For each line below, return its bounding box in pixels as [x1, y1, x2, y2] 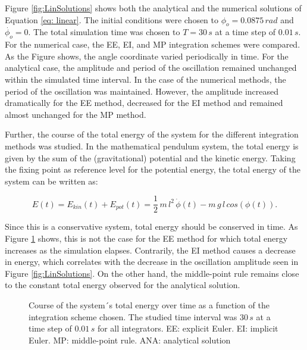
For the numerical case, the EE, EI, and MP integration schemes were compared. [5, 38, 300, 51]
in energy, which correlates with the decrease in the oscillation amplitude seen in [5, 255, 299, 268]
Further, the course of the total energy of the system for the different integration [5, 128, 299, 140]
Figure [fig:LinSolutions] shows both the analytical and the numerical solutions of [5, 2, 302, 14]
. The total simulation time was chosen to [28, 26, 180, 38]
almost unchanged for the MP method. [5, 108, 146, 120]
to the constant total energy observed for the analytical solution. [5, 279, 240, 291]
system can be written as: [5, 174, 98, 187]
